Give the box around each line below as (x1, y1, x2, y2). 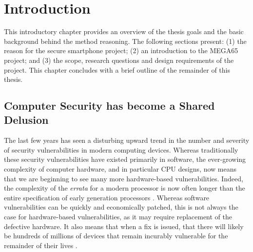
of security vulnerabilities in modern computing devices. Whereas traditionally (4, 144, 238, 155)
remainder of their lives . (4, 240, 78, 250)
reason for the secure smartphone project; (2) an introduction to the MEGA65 (4, 45, 238, 56)
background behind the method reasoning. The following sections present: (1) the (4, 36, 247, 46)
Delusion (4, 112, 49, 127)
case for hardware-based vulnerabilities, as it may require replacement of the (4, 212, 233, 222)
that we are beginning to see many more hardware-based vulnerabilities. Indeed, (4, 173, 243, 183)
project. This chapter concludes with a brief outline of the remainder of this (4, 64, 231, 75)
